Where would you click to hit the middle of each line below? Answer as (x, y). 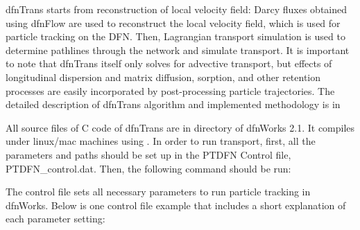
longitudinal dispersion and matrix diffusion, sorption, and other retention (163, 77)
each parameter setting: (55, 219)
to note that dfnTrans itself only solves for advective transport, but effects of (169, 63)
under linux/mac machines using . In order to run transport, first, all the (161, 141)
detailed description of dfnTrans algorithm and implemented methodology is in (173, 104)
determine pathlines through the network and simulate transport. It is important (178, 50)
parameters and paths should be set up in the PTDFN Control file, (148, 154)
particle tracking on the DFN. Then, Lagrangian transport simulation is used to (175, 36)
